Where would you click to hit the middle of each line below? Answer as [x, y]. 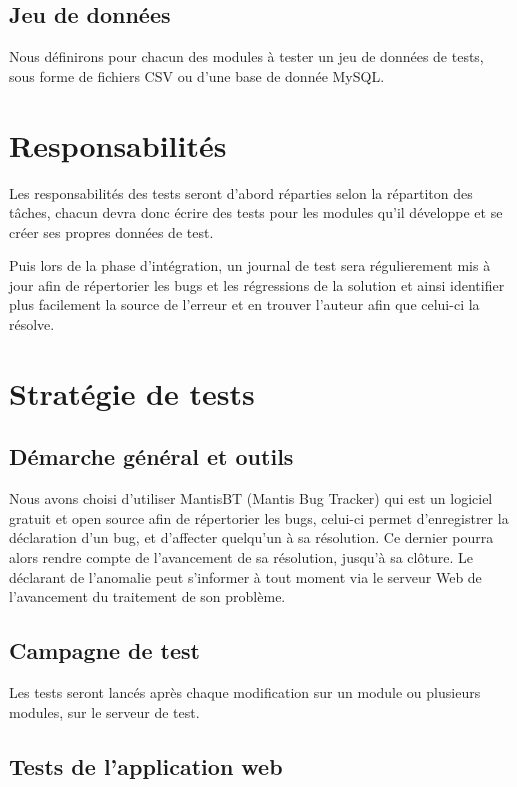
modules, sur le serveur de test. [104, 711]
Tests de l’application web [146, 765]
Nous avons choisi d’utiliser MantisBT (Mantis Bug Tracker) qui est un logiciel [251, 498]
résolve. [32, 324]
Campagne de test [104, 650]
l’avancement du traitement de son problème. [147, 596]
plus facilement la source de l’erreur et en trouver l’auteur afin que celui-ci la [244, 304]
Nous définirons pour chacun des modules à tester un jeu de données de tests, [246, 56]
